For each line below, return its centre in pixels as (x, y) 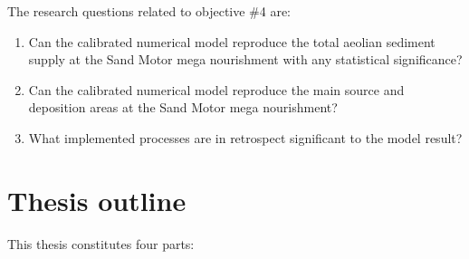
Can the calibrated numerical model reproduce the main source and (216, 89)
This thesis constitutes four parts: (101, 243)
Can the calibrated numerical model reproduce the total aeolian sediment (232, 41)
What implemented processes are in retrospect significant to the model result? (245, 137)
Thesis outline (97, 200)
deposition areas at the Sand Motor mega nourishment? (183, 107)
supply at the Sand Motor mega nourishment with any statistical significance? (245, 59)
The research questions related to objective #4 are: (149, 11)
